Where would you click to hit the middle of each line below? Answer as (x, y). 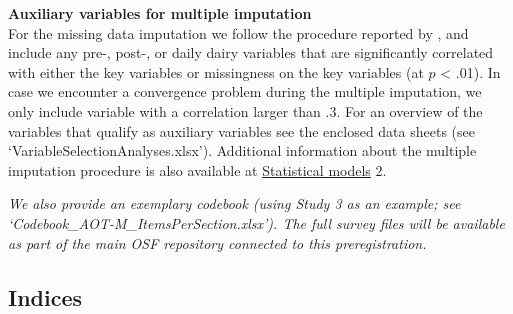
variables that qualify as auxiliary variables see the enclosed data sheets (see (241, 130)
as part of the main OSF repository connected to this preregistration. (217, 242)
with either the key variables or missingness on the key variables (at (216, 71)
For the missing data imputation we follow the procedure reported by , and (238, 32)
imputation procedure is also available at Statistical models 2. (197, 169)
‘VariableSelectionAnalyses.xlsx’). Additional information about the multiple (242, 150)
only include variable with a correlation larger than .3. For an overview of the (245, 110)
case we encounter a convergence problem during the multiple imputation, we (245, 91)
